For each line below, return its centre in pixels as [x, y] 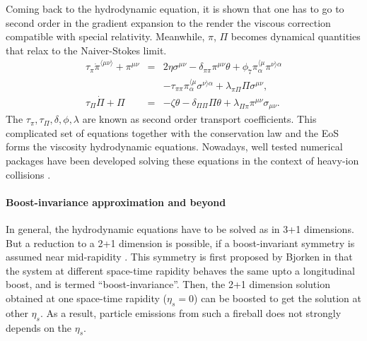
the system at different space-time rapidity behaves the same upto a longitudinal [180, 270]
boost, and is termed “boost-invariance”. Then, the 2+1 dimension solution [168, 284]
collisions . [28, 174]
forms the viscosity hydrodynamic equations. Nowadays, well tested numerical [174, 146]
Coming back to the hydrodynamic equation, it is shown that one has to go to [175, 8]
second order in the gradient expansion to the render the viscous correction [168, 22]
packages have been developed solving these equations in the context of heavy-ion [182, 161]
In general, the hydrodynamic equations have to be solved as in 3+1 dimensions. [180, 229]
